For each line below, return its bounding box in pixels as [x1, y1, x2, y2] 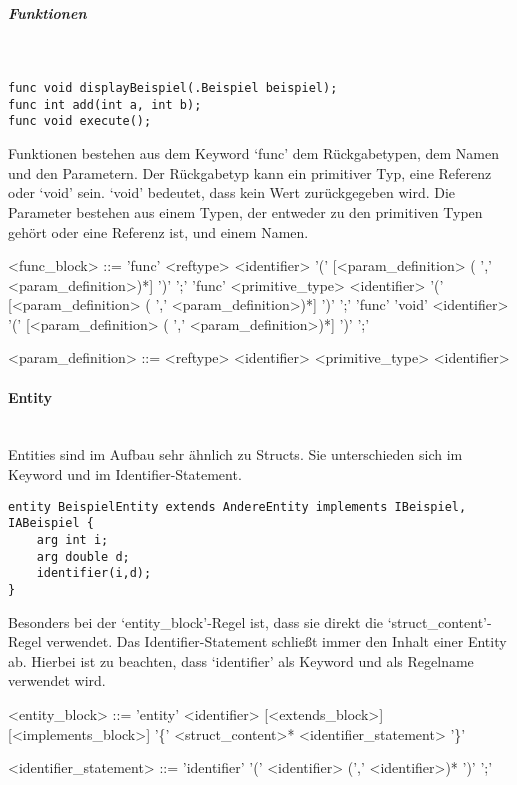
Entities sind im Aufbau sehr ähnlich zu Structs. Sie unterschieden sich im [8, 444, 463, 465]
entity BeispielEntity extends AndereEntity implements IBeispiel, [8, 499, 467, 514]
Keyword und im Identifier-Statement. [8, 464, 242, 485]
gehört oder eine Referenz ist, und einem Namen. [8, 221, 309, 242]
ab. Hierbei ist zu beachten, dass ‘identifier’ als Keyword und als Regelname [8, 650, 474, 671]
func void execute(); [8, 114, 152, 129]
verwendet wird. [8, 670, 106, 691]
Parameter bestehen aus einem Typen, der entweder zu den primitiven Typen [8, 201, 483, 222]
